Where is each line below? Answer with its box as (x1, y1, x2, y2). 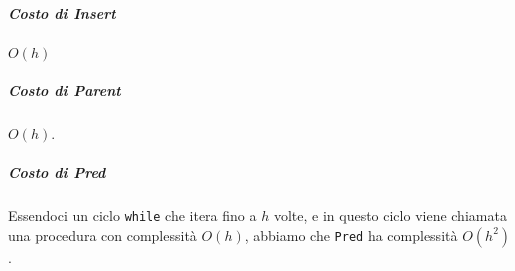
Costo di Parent (8, 80, 121, 101)
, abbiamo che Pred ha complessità (244, 224, 458, 245)
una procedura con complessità (8, 224, 197, 245)
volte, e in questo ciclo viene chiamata (273, 205, 507, 226)
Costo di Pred (8, 162, 106, 183)
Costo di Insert (8, 2, 116, 23)
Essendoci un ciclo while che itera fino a (8, 205, 257, 226)
